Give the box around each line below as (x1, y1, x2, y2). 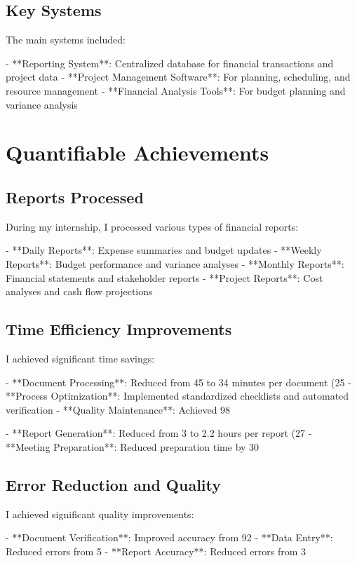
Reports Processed (6, 186, 144, 208)
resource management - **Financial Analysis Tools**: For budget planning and (6, 83, 346, 97)
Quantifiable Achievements (6, 138, 269, 167)
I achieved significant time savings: (6, 351, 155, 365)
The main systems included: (6, 32, 126, 47)
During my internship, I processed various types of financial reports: (6, 219, 299, 233)
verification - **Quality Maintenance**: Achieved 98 (6, 402, 231, 416)
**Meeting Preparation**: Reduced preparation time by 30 (6, 439, 260, 454)
